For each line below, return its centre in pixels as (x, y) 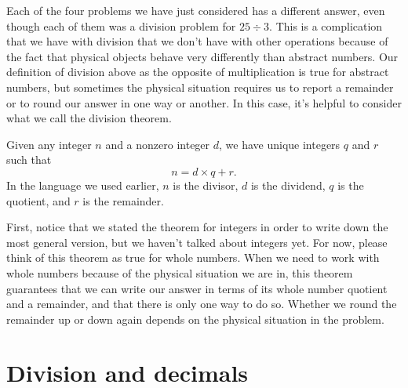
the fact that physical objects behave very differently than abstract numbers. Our (202, 56)
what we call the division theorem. (89, 118)
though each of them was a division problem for (121, 25)
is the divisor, (206, 185)
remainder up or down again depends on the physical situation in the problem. (195, 319)
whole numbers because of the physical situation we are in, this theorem (180, 272)
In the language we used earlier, (83, 185)
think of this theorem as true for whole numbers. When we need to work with (193, 257)
